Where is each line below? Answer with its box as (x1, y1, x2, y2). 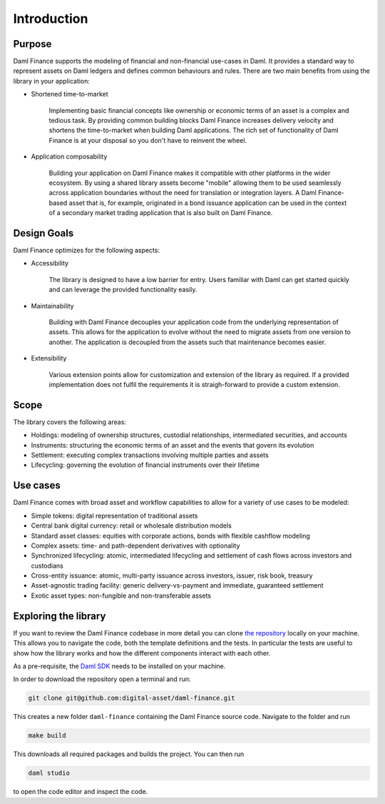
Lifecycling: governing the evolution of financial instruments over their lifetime (31, 461, 260, 469)
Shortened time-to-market (31, 90, 108, 99)
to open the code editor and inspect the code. (13, 788, 148, 796)
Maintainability (31, 301, 74, 310)
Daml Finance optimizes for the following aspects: (13, 246, 160, 255)
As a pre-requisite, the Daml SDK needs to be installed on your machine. (13, 661, 226, 670)
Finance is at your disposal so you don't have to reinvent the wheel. (48, 136, 247, 144)
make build (28, 732, 66, 740)
